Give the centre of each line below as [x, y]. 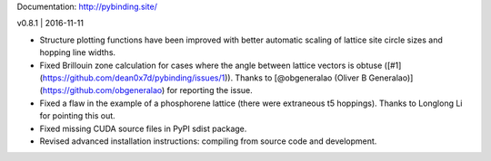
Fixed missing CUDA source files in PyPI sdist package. [143, 128]
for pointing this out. [77, 116]
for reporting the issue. [210, 90]
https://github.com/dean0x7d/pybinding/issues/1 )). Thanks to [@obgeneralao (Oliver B [205, 78]
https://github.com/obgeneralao [102, 90]
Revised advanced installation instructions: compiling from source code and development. [208, 141]
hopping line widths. [78, 52]
